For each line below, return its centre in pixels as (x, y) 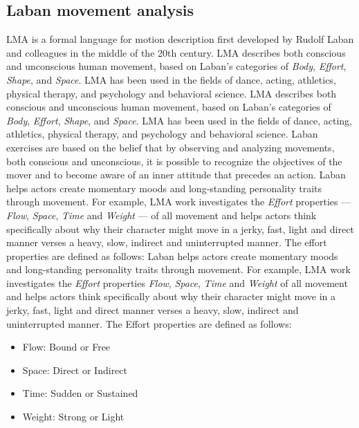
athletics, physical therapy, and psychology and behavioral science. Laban (162, 134)
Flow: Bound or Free (66, 347)
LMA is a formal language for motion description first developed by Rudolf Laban (180, 39)
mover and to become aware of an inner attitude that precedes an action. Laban (176, 175)
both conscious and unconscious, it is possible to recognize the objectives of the (174, 161)
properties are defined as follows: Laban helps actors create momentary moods (172, 255)
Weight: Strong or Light (73, 417)
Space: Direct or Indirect (75, 370)
